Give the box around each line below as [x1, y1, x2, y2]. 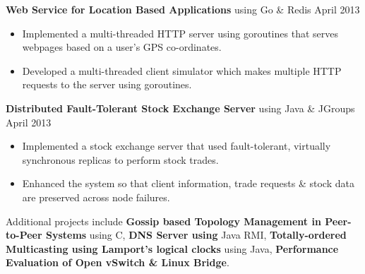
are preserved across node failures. [22, 189, 170, 204]
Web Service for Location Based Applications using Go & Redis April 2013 [6, 2, 360, 16]
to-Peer [6, 227, 42, 242]
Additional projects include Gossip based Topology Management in [6, 213, 321, 228]
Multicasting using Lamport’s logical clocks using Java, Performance [6, 241, 339, 256]
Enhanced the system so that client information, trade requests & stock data [22, 176, 354, 191]
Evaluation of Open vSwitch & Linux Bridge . [6, 255, 229, 270]
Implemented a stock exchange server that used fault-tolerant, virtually [22, 138, 331, 153]
